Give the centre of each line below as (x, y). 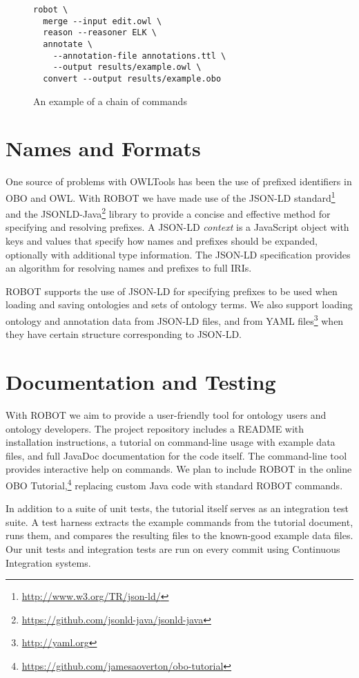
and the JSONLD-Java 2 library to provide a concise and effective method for (168, 213)
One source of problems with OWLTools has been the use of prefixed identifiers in (179, 181)
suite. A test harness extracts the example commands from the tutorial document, (179, 521)
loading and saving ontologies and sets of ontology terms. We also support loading (179, 304)
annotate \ (68, 44)
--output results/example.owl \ (127, 67)
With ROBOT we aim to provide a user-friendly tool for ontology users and (166, 414)
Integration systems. (48, 562)
